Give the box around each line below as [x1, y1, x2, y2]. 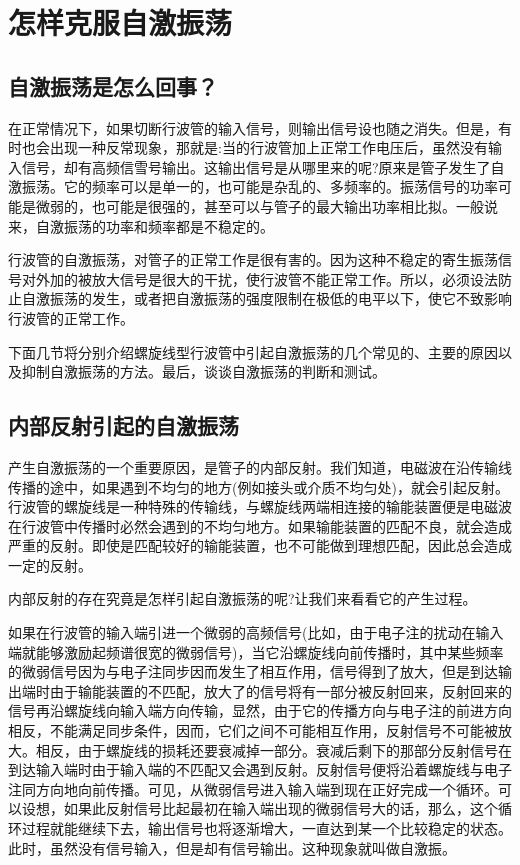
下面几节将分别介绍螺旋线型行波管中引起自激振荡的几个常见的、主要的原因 [8, 341, 498, 362]
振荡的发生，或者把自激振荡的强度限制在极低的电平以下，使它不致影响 [49, 288, 512, 309]
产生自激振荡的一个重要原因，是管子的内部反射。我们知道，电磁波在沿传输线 [8, 456, 512, 477]
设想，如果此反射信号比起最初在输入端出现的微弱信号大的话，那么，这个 [21, 798, 498, 819]
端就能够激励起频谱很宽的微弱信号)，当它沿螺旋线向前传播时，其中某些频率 [8, 641, 504, 662]
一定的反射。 [8, 554, 92, 575]
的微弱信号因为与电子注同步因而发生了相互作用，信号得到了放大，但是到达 [8, 661, 498, 682]
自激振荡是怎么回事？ [8, 70, 218, 101]
